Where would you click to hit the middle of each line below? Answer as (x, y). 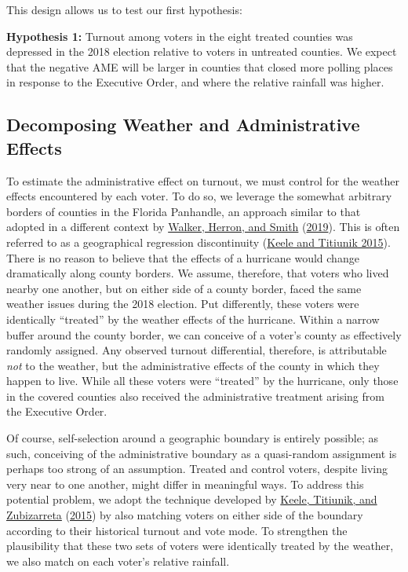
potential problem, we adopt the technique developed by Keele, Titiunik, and (192, 499)
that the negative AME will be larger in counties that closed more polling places (200, 66)
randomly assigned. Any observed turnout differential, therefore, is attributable (197, 350)
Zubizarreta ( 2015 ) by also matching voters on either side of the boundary (185, 515)
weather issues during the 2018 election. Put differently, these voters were (183, 304)
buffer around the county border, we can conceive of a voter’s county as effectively (204, 334)
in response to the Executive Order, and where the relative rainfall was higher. (195, 82)
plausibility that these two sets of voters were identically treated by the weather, (200, 546)
